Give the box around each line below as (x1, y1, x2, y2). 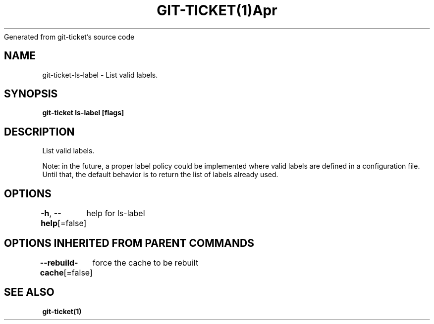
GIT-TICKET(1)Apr (157, 2, 277, 19)
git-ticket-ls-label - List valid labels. (42, 70, 158, 79)
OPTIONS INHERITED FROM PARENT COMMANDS (4, 236, 254, 249)
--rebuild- (40, 257, 78, 268)
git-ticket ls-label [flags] (42, 108, 124, 117)
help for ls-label (86, 208, 145, 219)
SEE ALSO (4, 286, 54, 299)
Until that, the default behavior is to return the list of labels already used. (42, 170, 278, 179)
